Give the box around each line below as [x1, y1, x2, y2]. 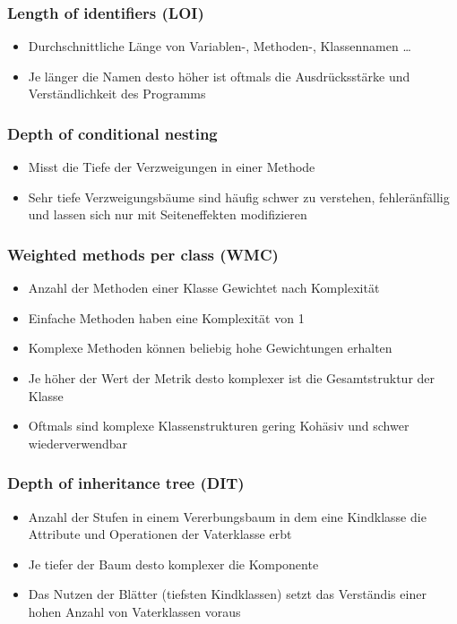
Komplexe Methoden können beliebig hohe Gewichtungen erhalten [28, 338, 392, 357]
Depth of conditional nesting [7, 122, 218, 144]
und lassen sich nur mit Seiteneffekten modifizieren [28, 205, 307, 224]
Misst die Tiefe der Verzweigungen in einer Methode [28, 158, 315, 176]
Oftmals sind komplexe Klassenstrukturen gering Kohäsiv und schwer [28, 416, 410, 435]
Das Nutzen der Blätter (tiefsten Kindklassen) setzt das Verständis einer [28, 585, 427, 603]
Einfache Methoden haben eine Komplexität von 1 [28, 308, 305, 327]
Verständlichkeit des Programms [28, 84, 206, 103]
